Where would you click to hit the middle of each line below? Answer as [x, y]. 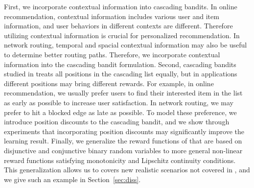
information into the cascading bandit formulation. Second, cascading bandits [120, 64]
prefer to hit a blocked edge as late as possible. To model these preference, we [120, 112]
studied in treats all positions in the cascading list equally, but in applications [121, 74]
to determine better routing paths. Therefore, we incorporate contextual [112, 54]
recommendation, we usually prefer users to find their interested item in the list [123, 93]
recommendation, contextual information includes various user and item [112, 16]
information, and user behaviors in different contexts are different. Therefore [118, 26]
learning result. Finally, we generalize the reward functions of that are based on [123, 141]
